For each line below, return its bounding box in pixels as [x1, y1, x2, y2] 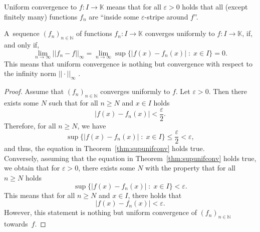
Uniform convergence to [4, 1, 77, 11]
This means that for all [4, 189, 75, 200]
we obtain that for [4, 162, 60, 173]
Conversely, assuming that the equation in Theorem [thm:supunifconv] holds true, [4, 152, 256, 163]
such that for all [49, 97, 98, 107]
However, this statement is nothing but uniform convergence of [4, 207, 197, 217]
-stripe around [144, 11, 188, 21]
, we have [77, 120, 106, 130]
